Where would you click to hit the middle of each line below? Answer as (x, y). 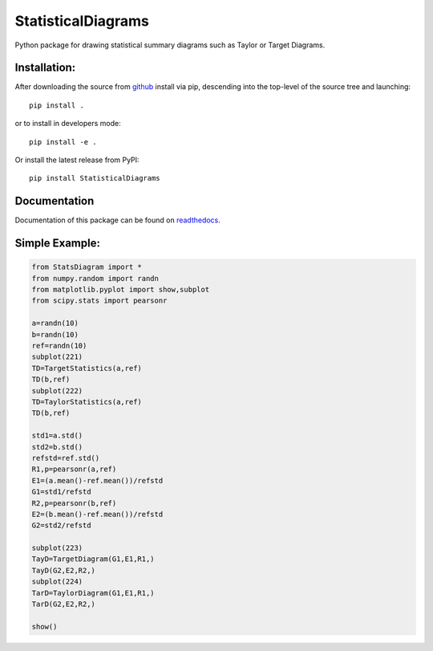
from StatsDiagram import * (87, 267)
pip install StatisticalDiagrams (95, 178)
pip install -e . (63, 142)
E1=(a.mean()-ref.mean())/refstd (97, 480)
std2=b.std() (57, 447)
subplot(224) (57, 582)
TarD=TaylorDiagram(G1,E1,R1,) (93, 593)
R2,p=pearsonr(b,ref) (74, 503)
